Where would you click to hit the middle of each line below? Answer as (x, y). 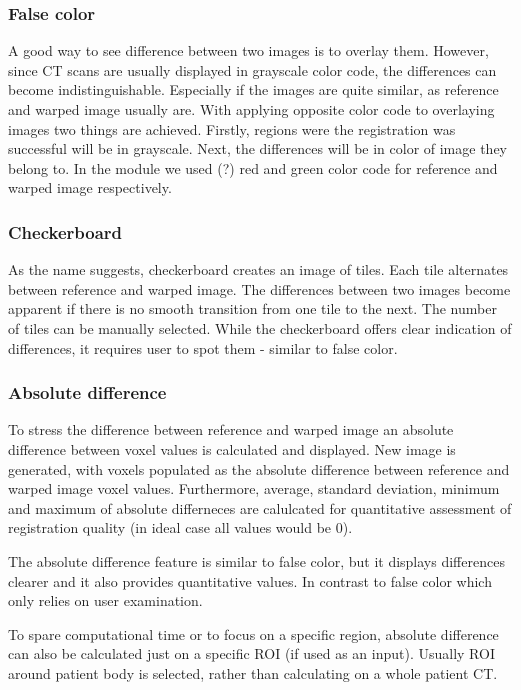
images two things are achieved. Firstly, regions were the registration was (232, 128)
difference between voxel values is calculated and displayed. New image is (232, 448)
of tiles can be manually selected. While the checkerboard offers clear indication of (260, 327)
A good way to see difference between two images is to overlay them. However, (248, 50)
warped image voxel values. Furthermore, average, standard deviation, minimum (254, 488)
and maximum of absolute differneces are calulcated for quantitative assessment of (260, 507)
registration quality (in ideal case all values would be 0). (180, 527)
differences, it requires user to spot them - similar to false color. (203, 347)
